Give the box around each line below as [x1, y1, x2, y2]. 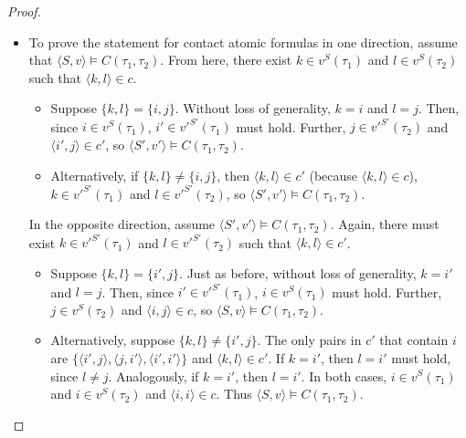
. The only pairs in [257, 330, 362, 349]
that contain [379, 330, 449, 349]
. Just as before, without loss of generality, [179, 264, 417, 283]
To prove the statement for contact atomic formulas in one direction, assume [28, 32, 458, 51]
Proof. [7, 2, 41, 20]
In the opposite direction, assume [28, 214, 216, 234]
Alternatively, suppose [50, 330, 175, 349]
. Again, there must [330, 214, 440, 234]
